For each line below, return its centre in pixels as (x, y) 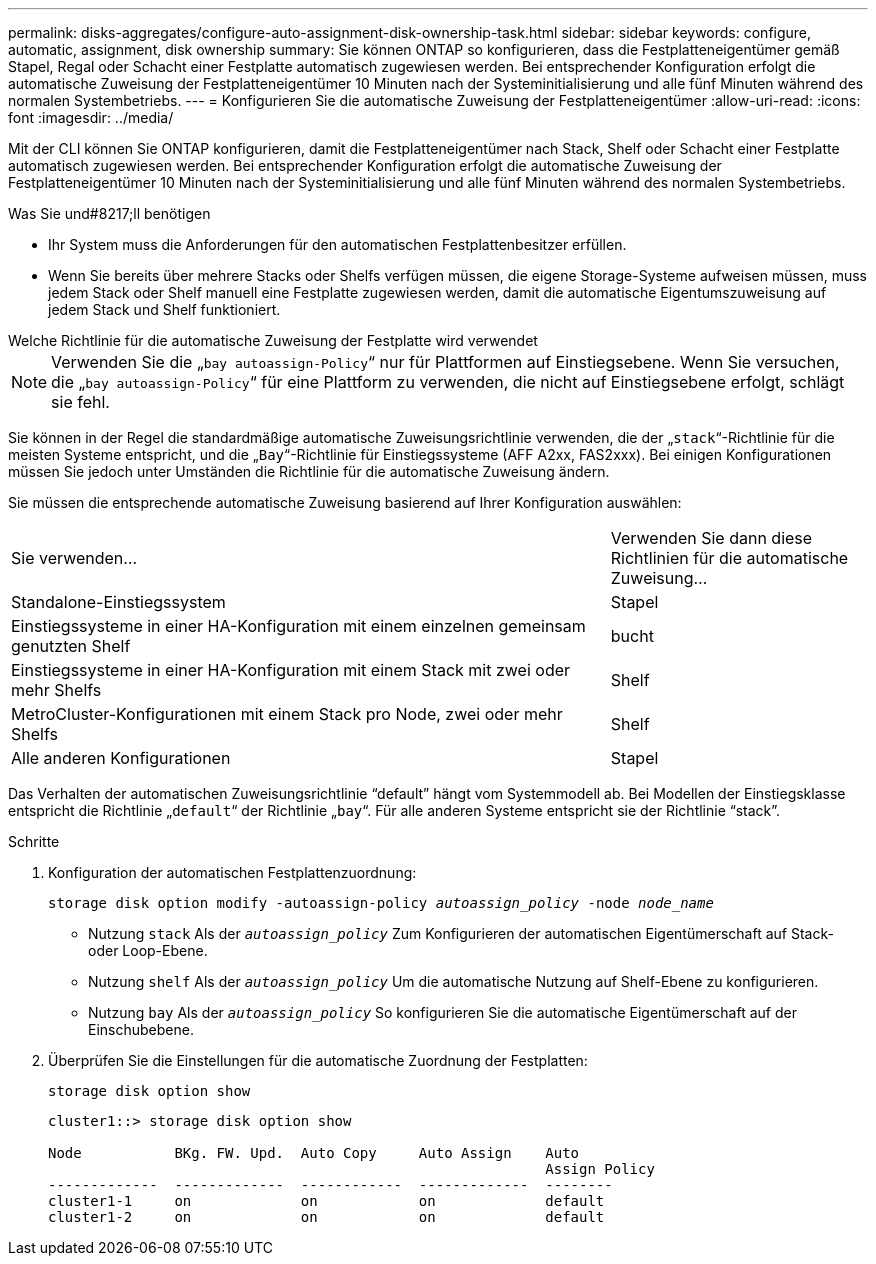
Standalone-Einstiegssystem (118, 602)
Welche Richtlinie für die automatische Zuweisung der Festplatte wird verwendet (273, 340)
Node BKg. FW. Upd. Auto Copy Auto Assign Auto (314, 1153)
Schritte (34, 841)
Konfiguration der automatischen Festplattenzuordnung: (232, 872)
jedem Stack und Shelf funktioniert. (164, 309)
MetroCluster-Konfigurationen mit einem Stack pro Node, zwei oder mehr (287, 714)
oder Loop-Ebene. (148, 950)
